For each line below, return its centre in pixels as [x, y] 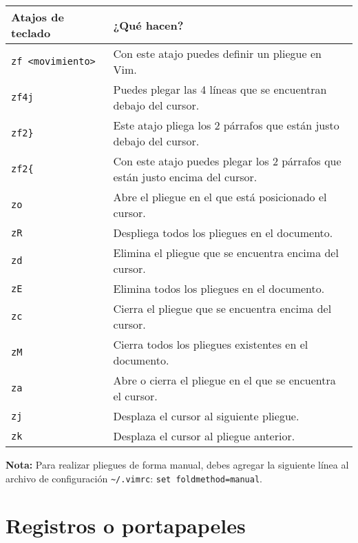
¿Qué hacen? [148, 25]
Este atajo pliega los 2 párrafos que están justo [226, 125]
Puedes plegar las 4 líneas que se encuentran [220, 89]
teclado [31, 33]
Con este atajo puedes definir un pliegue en [217, 53]
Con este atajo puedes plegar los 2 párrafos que [227, 161]
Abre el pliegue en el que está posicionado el [220, 197]
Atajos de [38, 17]
